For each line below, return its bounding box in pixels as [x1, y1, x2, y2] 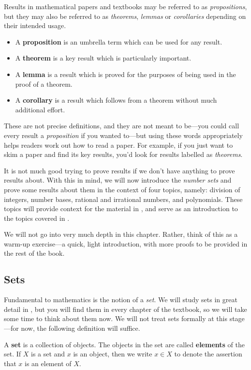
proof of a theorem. [15, 78, 73, 89]
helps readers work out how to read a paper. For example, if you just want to [4, 139, 233, 150]
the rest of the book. [4, 248, 65, 258]
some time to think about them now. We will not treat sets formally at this [4, 313, 227, 324]
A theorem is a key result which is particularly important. [15, 53, 192, 63]
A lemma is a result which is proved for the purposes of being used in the [15, 69, 236, 79]
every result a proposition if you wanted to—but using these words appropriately [4, 130, 243, 140]
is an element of [25, 358, 72, 368]
